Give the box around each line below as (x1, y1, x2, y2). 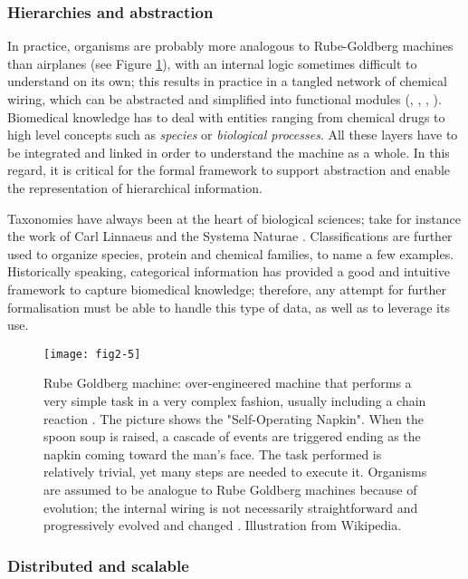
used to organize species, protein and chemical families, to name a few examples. (7, 244, 454, 263)
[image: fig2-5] (43, 347, 141, 361)
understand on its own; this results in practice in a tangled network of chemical (7, 72, 447, 91)
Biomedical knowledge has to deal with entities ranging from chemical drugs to (7, 107, 445, 126)
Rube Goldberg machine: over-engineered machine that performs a (43, 373, 412, 392)
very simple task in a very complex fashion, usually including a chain (43, 391, 426, 410)
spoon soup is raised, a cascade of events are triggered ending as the (43, 427, 421, 446)
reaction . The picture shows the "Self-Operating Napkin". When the (43, 409, 424, 428)
